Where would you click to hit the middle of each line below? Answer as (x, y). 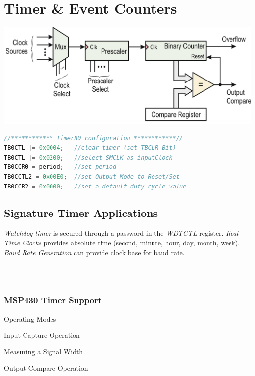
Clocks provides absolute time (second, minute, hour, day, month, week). (131, 242)
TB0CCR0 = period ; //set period (60, 167)
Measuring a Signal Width (44, 351)
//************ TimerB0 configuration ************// (94, 138)
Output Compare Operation (46, 368)
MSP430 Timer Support (53, 300)
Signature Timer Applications (81, 212)
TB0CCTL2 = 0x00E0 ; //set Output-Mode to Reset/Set (92, 176)
